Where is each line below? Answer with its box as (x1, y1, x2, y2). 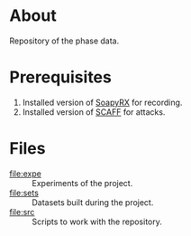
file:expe (9, 168, 42, 179)
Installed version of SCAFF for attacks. (22, 106, 166, 118)
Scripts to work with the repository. (32, 216, 162, 227)
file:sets (9, 187, 39, 198)
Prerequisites (9, 67, 113, 88)
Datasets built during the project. (32, 196, 154, 208)
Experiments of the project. (32, 177, 133, 188)
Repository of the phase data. (9, 35, 120, 46)
